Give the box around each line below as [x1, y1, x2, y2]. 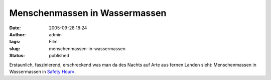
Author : [9, 31, 26, 37]
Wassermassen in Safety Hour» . [9, 69, 76, 75]
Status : [9, 53, 25, 59]
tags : [9, 39, 21, 45]
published [49, 53, 70, 59]
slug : [9, 45, 20, 52]
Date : [9, 25, 21, 31]
